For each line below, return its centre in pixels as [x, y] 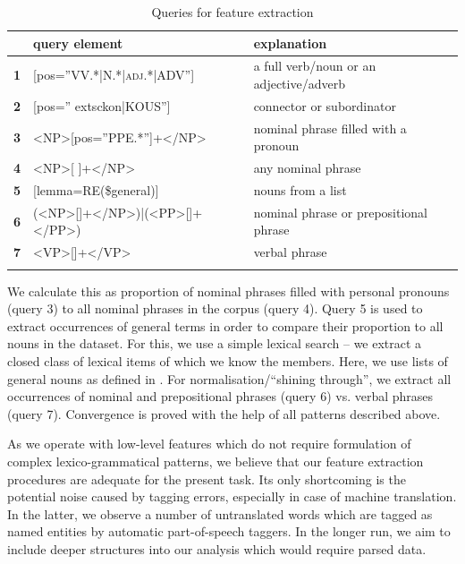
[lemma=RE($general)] [96, 190]
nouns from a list [300, 190]
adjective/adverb [299, 84]
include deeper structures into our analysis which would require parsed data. [217, 548]
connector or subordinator [325, 105]
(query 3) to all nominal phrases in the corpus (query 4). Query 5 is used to [215, 308]
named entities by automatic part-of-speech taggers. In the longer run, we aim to [229, 531]
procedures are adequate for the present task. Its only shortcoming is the [207, 479]
